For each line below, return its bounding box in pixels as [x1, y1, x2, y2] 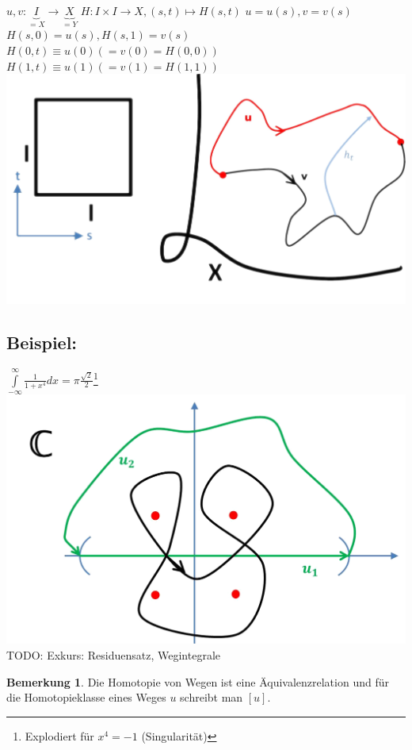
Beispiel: [6, 329, 78, 354]
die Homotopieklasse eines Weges [6, 689, 166, 706]
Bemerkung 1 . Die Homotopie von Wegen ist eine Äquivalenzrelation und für [6, 673, 389, 690]
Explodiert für [25, 727, 94, 744]
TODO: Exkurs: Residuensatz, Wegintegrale [6, 646, 221, 663]
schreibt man [180, 689, 243, 706]
